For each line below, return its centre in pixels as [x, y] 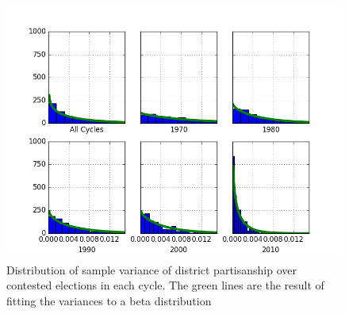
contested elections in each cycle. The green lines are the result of [165, 285]
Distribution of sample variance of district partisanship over [151, 269]
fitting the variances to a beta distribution [109, 300]
